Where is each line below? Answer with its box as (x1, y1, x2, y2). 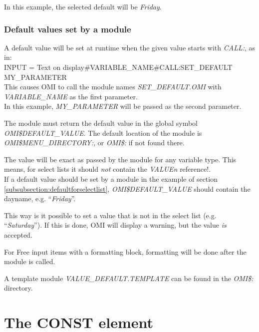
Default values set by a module (4, 22, 131, 35)
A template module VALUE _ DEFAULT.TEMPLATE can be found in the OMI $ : (4, 273, 254, 283)
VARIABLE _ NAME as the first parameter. (4, 91, 138, 101)
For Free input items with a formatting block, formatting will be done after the (4, 246, 247, 257)
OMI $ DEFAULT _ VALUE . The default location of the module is (4, 127, 202, 138)
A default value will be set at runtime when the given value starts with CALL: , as (4, 42, 256, 52)
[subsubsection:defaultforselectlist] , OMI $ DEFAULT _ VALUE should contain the (4, 183, 251, 194)
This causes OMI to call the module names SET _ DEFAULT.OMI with (4, 81, 222, 92)
